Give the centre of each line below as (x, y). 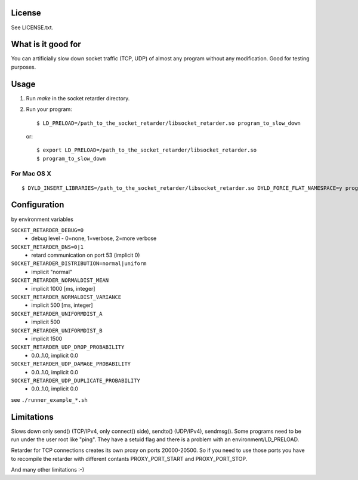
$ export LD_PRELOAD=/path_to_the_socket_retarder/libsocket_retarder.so (147, 150)
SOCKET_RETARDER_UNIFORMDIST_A (57, 314)
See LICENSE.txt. (32, 27)
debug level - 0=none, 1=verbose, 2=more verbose (94, 238)
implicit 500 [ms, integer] (62, 305)
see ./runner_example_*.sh (49, 399)
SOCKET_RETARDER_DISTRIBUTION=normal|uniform (79, 264)
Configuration (38, 205)
